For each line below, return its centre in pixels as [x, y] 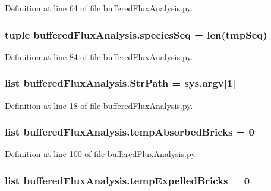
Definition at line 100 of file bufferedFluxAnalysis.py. [101, 154]
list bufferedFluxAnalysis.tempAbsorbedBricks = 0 [130, 132]
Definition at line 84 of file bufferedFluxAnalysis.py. [99, 56]
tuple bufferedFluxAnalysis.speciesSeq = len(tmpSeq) [136, 34]
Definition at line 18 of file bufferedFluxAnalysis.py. [99, 105]
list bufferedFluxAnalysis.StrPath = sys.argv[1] [120, 83]
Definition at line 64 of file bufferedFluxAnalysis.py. [99, 8]
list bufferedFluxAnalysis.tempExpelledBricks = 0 [127, 180]
